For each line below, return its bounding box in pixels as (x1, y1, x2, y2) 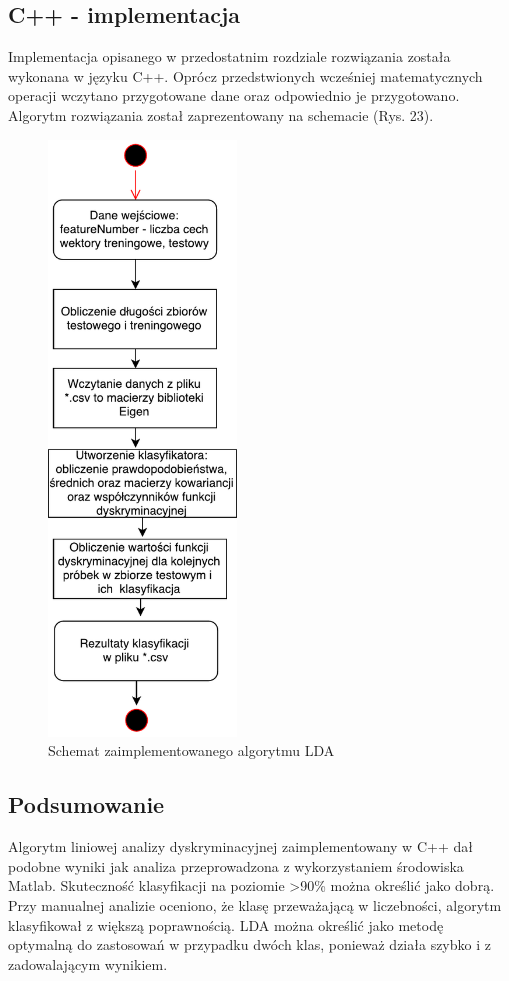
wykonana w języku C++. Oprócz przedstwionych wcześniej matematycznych (8, 65, 483, 86)
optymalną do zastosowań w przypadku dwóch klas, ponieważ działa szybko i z (8, 934, 491, 955)
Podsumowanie (8, 789, 165, 820)
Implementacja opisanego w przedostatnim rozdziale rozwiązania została (8, 46, 451, 67)
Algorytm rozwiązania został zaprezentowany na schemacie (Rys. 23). (8, 104, 434, 125)
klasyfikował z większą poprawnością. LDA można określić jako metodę (8, 914, 444, 935)
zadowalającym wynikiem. (8, 953, 168, 974)
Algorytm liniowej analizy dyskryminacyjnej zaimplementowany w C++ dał (8, 836, 473, 857)
